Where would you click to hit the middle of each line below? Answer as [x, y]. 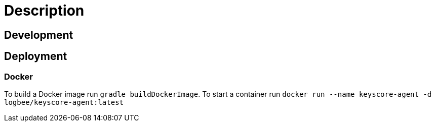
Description [44, 11]
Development [39, 35]
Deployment [36, 56]
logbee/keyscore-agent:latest [64, 102]
